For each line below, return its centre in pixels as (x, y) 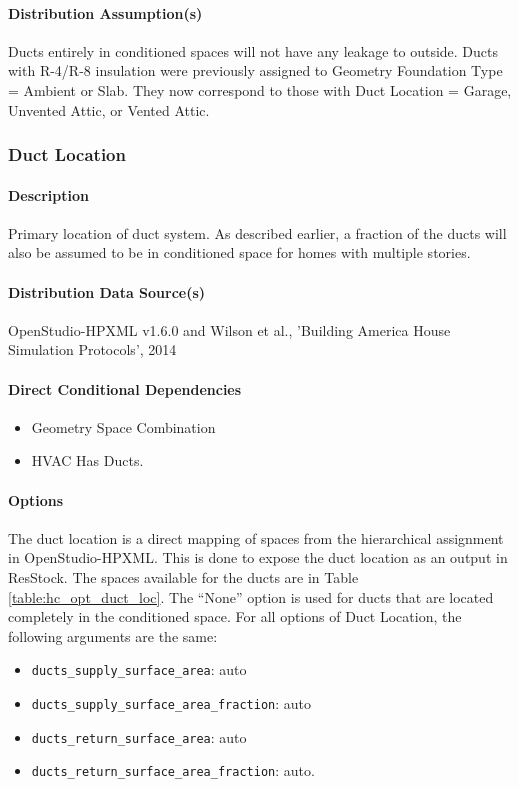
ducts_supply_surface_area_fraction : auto (171, 702)
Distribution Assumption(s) (105, 12)
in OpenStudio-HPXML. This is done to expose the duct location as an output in (258, 557)
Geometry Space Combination (123, 426)
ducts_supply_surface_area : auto (139, 669)
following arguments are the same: (113, 635)
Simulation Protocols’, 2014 (92, 349)
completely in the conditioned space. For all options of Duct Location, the (235, 616)
